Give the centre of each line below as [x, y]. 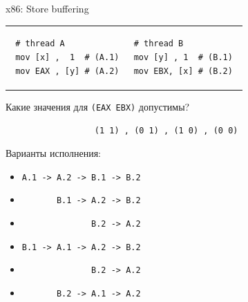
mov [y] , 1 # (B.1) [183, 57]
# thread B [159, 44]
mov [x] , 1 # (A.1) [67, 57]
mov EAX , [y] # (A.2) [67, 71]
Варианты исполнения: [53, 152]
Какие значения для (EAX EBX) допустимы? [98, 106]
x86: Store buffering [47, 8]
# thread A [40, 44]
